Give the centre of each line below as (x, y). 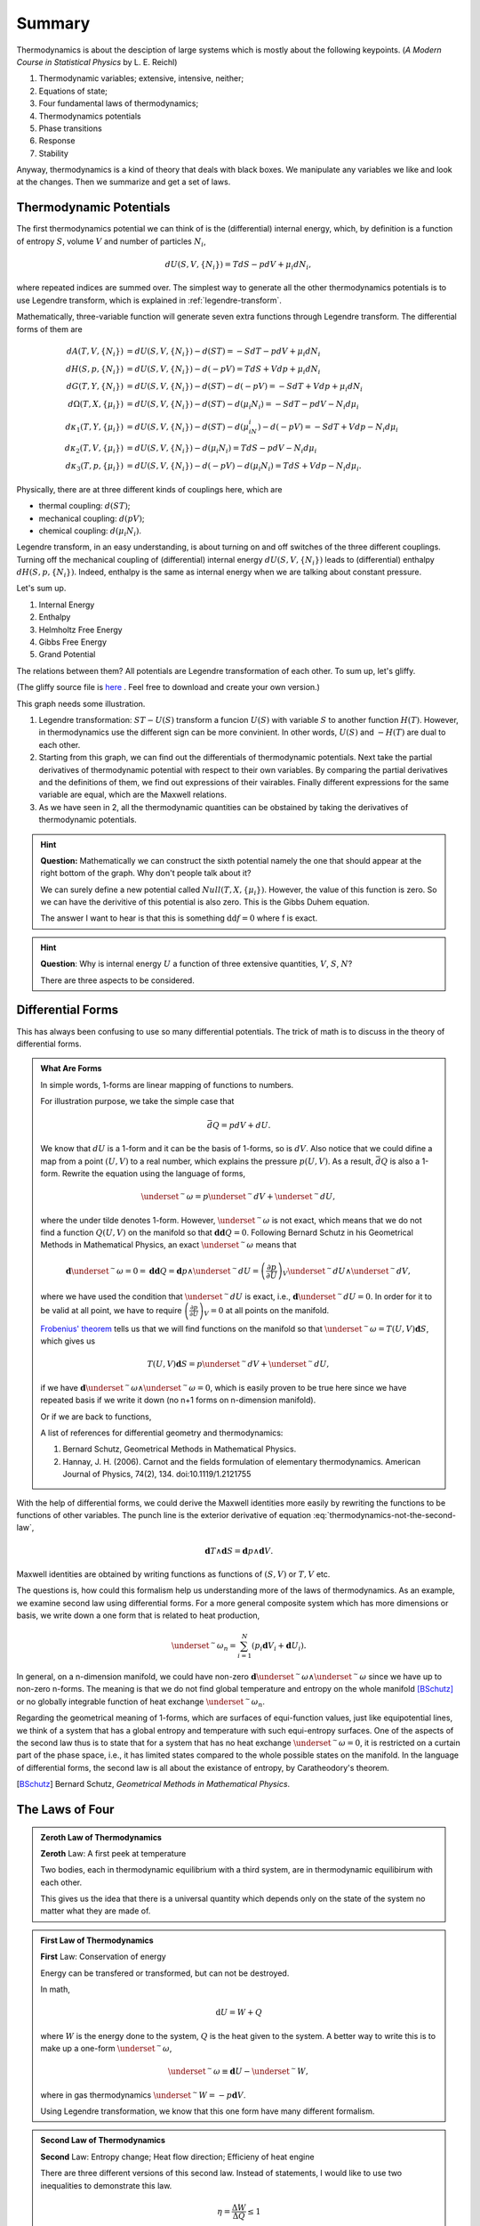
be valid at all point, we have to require (111, 1310)
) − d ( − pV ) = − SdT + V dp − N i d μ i (328, 427)
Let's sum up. (41, 589)
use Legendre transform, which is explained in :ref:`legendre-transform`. (149, 300)
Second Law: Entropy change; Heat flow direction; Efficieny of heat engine (177, 2157)
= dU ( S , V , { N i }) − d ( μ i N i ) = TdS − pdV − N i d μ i (222, 450)
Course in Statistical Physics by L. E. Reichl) (97, 61)
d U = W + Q (239, 2013)
